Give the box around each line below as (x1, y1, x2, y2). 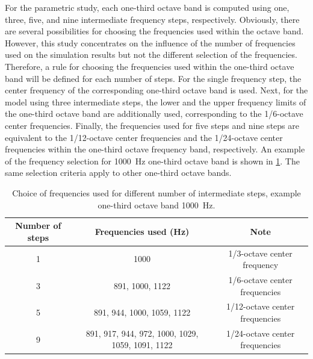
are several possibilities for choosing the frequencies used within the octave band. (5, 25, 304, 37)
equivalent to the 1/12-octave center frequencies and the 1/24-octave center (5, 131, 283, 143)
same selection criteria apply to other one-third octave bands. (5, 166, 232, 179)
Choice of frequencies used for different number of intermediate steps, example (12, 186, 301, 199)
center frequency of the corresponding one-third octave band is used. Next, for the (5, 84, 308, 96)
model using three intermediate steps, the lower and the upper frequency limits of (5, 95, 306, 108)
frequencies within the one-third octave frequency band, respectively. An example (5, 143, 305, 155)
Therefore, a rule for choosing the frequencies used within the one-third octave (5, 60, 294, 72)
